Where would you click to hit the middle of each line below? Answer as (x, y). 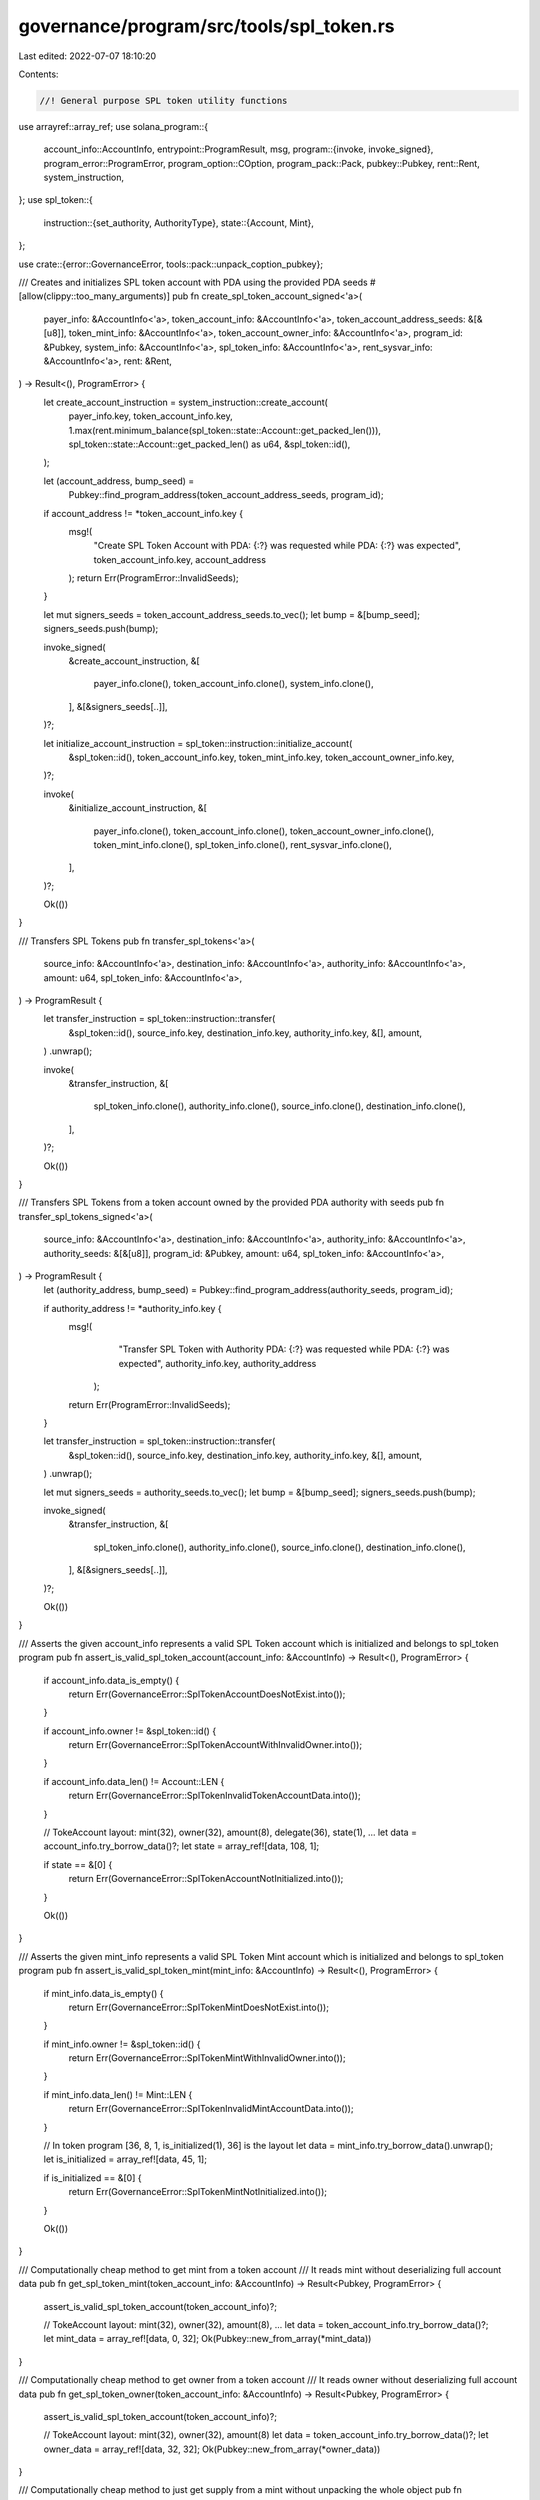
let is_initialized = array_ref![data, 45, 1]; (125, 2159)
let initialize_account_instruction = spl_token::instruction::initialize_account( (198, 743)
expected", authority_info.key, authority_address (217, 1363)
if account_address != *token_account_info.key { (143, 513)
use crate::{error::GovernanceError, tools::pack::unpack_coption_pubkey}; (171, 264)
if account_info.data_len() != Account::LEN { (134, 1781)
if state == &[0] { (78, 1864)
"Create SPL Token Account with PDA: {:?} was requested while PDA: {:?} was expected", (277, 546)
